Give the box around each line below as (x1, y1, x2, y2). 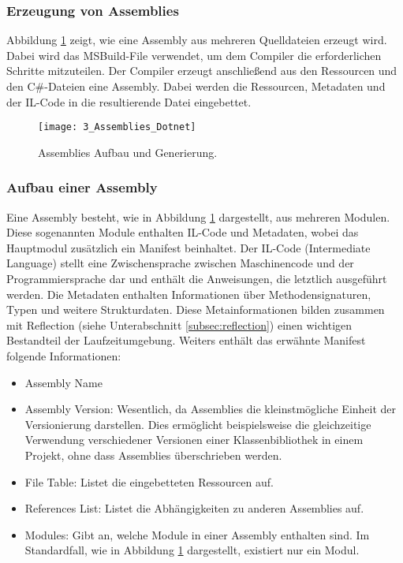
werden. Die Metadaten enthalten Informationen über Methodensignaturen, (6, 285, 371, 302)
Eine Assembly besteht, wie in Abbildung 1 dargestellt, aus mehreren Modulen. (6, 208, 390, 225)
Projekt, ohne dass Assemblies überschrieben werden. (24, 446, 282, 463)
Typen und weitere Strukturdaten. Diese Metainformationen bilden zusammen (6, 301, 385, 318)
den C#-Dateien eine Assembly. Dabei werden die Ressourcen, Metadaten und (6, 78, 386, 94)
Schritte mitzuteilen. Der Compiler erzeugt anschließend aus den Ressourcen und (6, 62, 397, 79)
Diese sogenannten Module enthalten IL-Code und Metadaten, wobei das (6, 224, 359, 240)
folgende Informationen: (6, 348, 121, 364)
